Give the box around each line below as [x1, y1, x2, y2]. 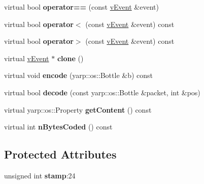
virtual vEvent [4, 52, 49, 63]
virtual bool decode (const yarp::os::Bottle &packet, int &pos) [4, 87, 200, 97]
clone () [57, 52, 84, 63]
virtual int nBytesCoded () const [4, 121, 113, 132]
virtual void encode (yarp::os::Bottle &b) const [4, 70, 153, 81]
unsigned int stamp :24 [4, 170, 76, 180]
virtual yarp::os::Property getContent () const [4, 104, 152, 115]
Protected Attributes [4, 146, 117, 162]
